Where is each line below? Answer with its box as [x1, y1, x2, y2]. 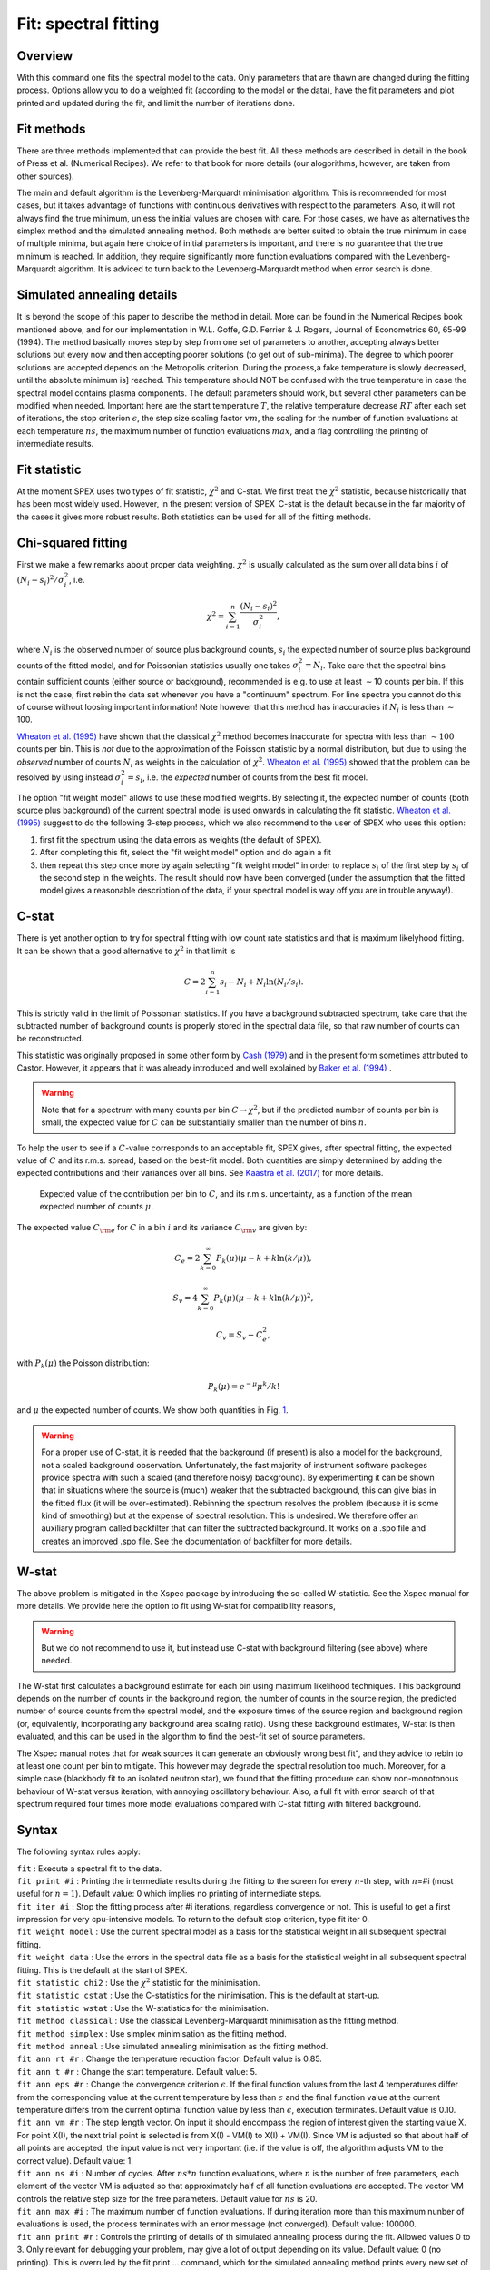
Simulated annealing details [16, 287, 178, 303]
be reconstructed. [16, 1033, 84, 1044]
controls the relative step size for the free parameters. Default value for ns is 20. [16, 2193, 318, 2204]
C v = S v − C [215, 1330, 263, 1342]
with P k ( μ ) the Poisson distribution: [16, 1357, 150, 1370]
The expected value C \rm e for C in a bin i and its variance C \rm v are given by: [16, 1221, 308, 1235]
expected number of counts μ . [39, 1201, 154, 1212]
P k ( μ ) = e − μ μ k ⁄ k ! [207, 1380, 280, 1394]
